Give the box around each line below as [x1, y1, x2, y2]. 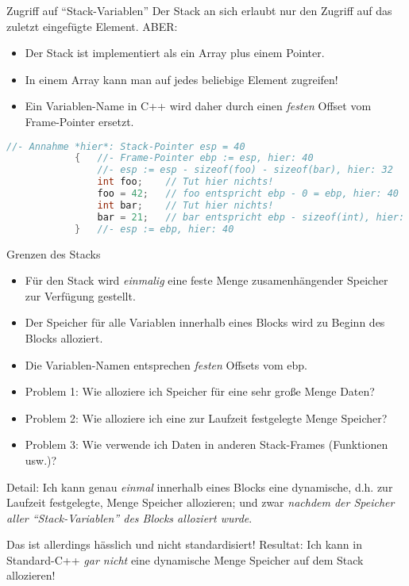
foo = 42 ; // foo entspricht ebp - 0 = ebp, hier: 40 [97, 188, 399, 200]
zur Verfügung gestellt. [25, 287, 136, 304]
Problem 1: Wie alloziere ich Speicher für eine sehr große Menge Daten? [25, 383, 375, 400]
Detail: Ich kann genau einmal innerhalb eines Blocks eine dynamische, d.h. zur [6, 478, 393, 495]
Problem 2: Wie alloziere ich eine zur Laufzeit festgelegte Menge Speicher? [25, 409, 388, 426]
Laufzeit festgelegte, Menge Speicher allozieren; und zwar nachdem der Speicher [6, 494, 395, 511]
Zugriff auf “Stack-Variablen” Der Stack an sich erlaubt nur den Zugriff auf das [6, 2, 392, 18]
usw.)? [25, 451, 57, 468]
